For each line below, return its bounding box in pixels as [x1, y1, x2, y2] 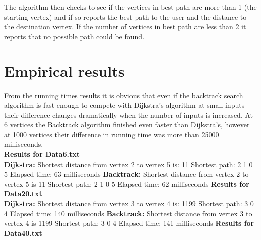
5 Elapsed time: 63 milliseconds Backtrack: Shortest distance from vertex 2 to [4, 169, 249, 179]
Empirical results [4, 60, 125, 81]
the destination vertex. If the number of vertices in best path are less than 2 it [4, 21, 246, 32]
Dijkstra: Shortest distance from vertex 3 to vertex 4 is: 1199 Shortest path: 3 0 [4, 198, 254, 209]
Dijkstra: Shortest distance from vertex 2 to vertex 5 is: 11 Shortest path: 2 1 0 [4, 158, 253, 169]
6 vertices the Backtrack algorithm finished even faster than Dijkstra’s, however [4, 119, 250, 130]
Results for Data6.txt [4, 149, 80, 159]
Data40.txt [4, 227, 42, 238]
